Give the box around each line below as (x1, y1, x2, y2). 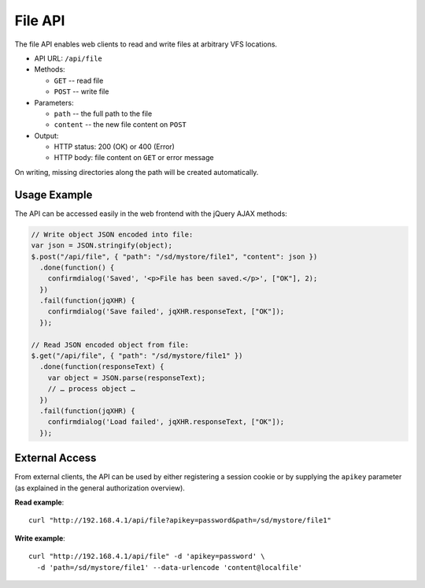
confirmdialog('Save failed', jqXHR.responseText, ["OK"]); (47, 307, 285, 316)
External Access (14, 452, 97, 465)
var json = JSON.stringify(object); (31, 241, 173, 250)
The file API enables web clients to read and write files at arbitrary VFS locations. (14, 39, 278, 49)
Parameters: (34, 98, 74, 107)
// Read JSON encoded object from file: (31, 340, 189, 349)
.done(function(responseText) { (39, 363, 164, 371)
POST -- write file (54, 87, 109, 96)
